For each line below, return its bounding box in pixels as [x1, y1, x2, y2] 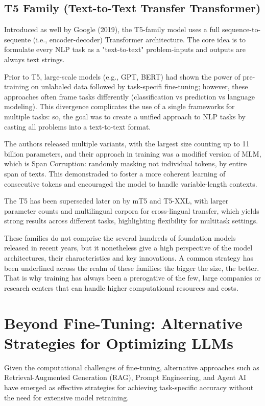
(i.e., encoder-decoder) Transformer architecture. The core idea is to [33, 34, 246, 44]
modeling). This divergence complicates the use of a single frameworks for [4, 101, 235, 112]
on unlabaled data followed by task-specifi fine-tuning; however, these [31, 81, 248, 92]
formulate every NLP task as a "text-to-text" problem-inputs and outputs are [4, 44, 246, 55]
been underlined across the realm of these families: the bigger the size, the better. [4, 262, 259, 273]
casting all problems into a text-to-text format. [4, 121, 151, 132]
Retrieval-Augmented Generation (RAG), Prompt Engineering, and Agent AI [4, 372, 247, 383]
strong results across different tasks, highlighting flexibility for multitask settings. [4, 215, 258, 226]
